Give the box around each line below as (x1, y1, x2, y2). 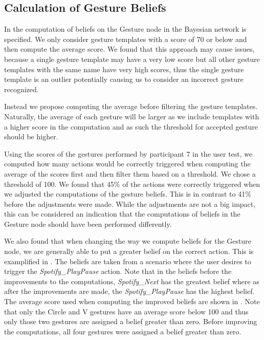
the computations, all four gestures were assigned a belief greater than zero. (4, 326, 241, 336)
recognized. (4, 83, 39, 94)
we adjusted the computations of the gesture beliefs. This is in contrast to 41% (4, 188, 251, 199)
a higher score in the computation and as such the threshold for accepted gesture (4, 121, 258, 132)
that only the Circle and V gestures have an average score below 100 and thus (4, 306, 249, 316)
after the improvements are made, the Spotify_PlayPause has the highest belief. (4, 286, 255, 296)
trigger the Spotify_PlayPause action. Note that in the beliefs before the (4, 266, 232, 277)
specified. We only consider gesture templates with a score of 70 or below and (4, 33, 247, 44)
